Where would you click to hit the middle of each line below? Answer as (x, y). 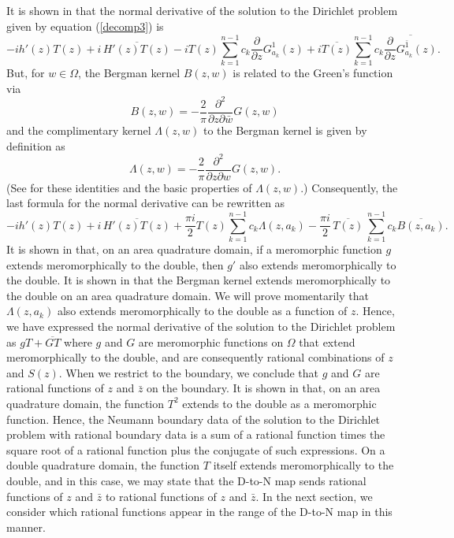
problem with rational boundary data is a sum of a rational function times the (196, 434)
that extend (327, 341)
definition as (36, 145)
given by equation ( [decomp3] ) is (85, 26)
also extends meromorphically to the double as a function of (202, 311)
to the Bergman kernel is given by (285, 130)
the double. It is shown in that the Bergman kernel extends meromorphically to (199, 280)
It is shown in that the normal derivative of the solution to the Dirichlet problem (202, 10)
